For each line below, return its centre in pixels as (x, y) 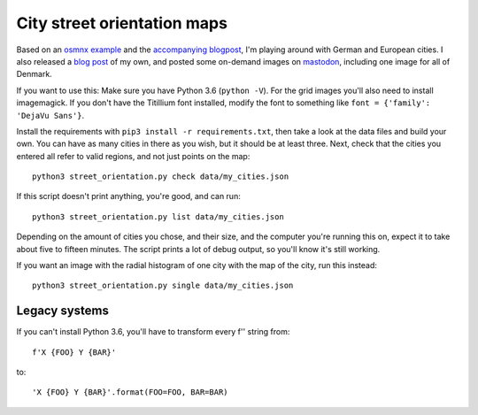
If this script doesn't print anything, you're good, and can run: (128, 196)
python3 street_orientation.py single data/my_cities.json (163, 286)
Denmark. (34, 74)
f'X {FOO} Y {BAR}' (74, 352)
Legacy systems (63, 311)
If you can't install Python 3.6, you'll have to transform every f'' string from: (153, 332)
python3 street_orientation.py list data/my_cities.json (158, 216)
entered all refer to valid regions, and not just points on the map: (133, 156)
